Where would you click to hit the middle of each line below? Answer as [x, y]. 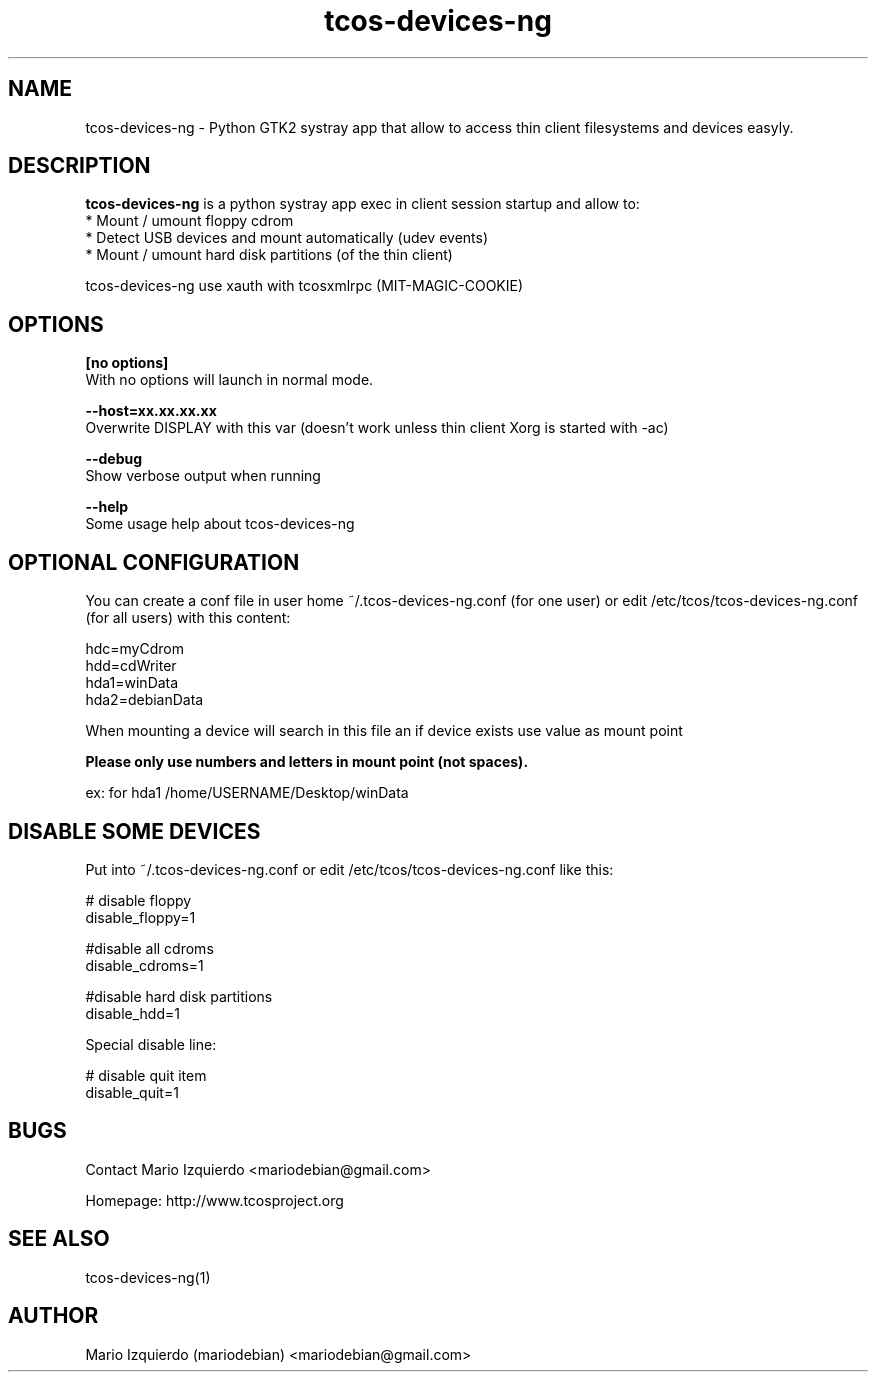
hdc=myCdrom [134, 649]
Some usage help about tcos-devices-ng [220, 524]
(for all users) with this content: [188, 618]
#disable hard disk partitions [179, 996]
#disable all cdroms [149, 948]
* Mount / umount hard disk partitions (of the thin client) [269, 255]
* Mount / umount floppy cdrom [189, 221]
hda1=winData [132, 683]
